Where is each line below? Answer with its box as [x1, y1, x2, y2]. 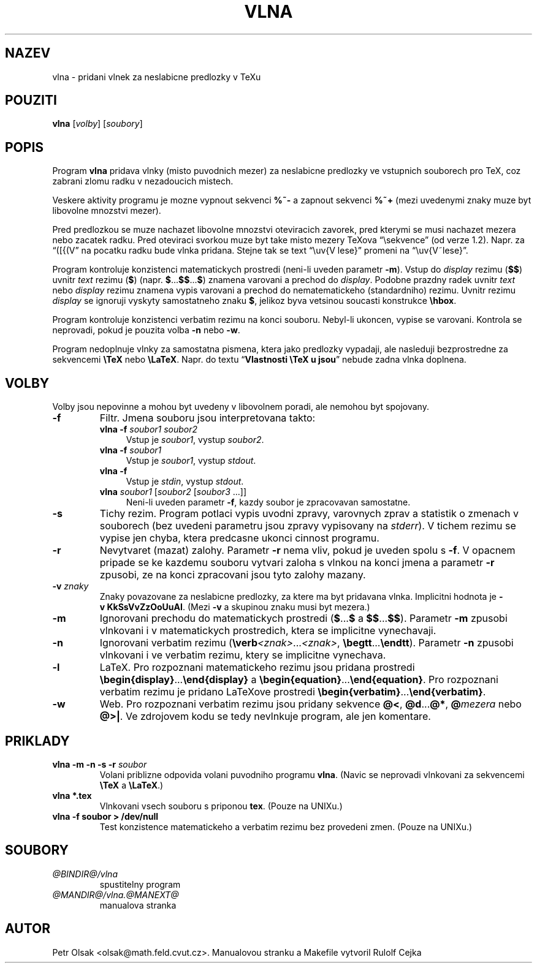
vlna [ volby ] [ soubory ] [52, 118, 143, 129]
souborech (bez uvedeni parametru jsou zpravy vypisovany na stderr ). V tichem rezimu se [99, 520, 516, 532]
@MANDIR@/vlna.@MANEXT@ [52, 889, 179, 900]
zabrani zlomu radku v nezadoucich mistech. [52, 176, 234, 187]
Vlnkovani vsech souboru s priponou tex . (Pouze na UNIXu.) [99, 800, 343, 811]
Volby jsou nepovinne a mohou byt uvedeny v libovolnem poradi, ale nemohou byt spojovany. [52, 401, 429, 412]
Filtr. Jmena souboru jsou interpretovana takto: [99, 412, 316, 425]
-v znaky [52, 581, 89, 592]
